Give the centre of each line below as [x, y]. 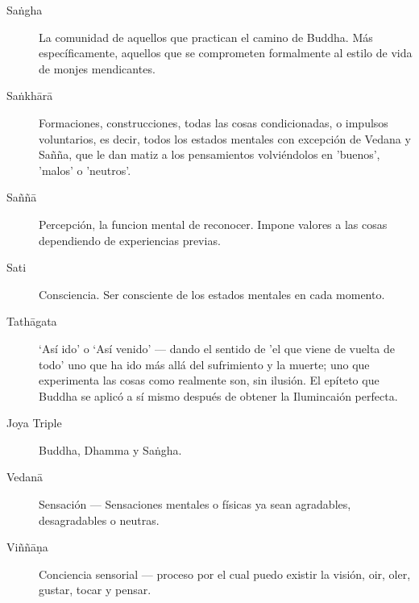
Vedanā [25, 477]
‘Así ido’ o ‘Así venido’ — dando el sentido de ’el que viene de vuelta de [217, 348]
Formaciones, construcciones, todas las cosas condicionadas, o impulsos [214, 122]
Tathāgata [32, 321]
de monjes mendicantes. [97, 68]
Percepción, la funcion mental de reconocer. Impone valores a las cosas [213, 224]
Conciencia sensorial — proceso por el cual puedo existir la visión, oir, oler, [225, 574]
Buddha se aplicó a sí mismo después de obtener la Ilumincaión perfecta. [218, 395]
